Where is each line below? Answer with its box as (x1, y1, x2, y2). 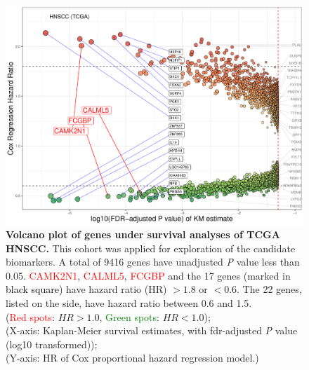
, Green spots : (99, 309, 159, 324)
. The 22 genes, (237, 282, 302, 296)
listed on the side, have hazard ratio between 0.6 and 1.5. (6, 296, 252, 310)
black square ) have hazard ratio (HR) (6, 282, 167, 296)
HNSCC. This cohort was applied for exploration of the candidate (6, 240, 296, 255)
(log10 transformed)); (6, 336, 98, 351)
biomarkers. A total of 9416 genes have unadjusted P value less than (6, 254, 300, 269)
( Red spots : (6, 309, 55, 324)
